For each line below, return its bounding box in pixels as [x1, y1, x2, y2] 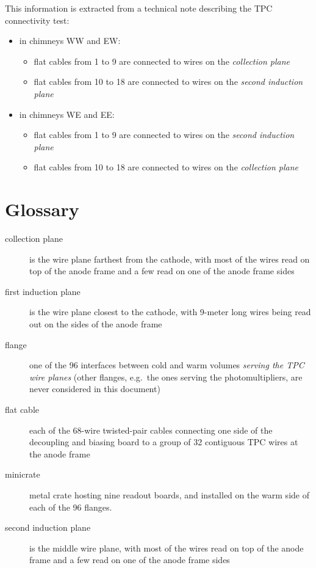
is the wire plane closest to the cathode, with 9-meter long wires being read [29, 305, 311, 318]
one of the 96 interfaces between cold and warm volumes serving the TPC [29, 359, 304, 371]
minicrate [5, 468, 40, 481]
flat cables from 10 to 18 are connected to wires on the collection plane [34, 161, 299, 173]
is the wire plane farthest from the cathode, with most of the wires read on [29, 252, 310, 265]
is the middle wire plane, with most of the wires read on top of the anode [29, 541, 304, 554]
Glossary [5, 197, 79, 222]
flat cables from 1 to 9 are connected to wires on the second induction [34, 128, 295, 141]
